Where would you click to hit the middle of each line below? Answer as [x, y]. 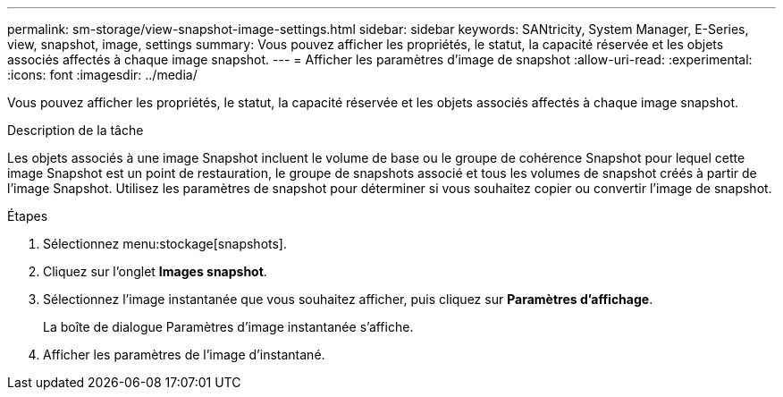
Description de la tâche [76, 130]
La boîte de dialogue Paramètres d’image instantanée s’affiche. [228, 327]
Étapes [28, 216]
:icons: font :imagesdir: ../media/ [102, 75]
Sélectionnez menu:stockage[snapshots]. [165, 244]
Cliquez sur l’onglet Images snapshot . [155, 271]
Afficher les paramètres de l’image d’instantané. [184, 355]
